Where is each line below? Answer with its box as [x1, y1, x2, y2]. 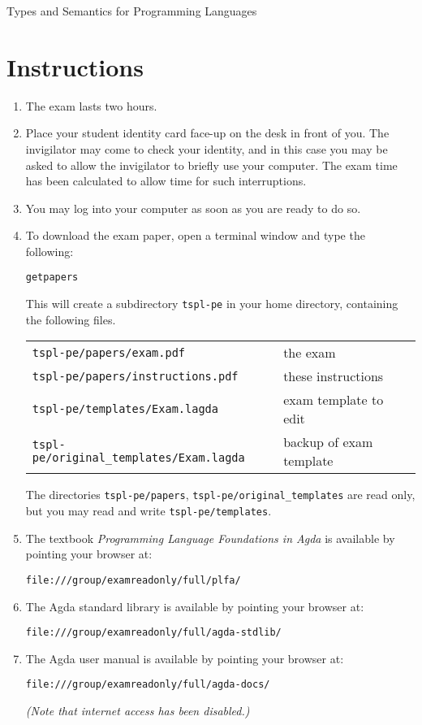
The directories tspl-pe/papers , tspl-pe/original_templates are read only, [25, 486, 416, 503]
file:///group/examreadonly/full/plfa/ [25, 574, 241, 586]
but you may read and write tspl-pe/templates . [25, 502, 272, 519]
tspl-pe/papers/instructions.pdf [32, 369, 239, 383]
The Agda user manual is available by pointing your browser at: [25, 649, 344, 666]
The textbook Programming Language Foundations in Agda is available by [25, 529, 395, 546]
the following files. [25, 310, 116, 328]
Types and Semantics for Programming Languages [6, 2, 257, 19]
